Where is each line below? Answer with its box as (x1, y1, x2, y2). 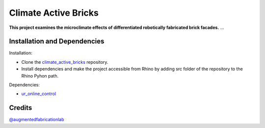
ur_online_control (21, 91, 56, 97)
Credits (9, 103, 32, 112)
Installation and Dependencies (9, 37, 105, 46)
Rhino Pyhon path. (21, 73, 59, 78)
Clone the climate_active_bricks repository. (21, 59, 108, 65)
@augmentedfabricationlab (9, 117, 64, 123)
